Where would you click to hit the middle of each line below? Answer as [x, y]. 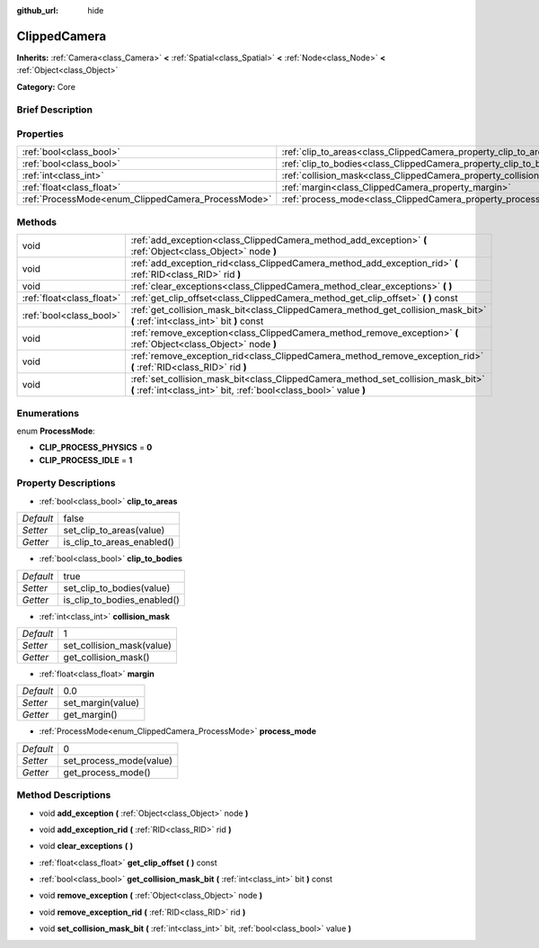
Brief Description [55, 110]
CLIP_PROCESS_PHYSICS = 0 [96, 447]
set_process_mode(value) [118, 760]
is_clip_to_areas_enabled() [119, 542]
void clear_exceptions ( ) [86, 846]
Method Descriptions [64, 795]
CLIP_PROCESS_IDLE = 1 [86, 460]
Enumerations [48, 413]
